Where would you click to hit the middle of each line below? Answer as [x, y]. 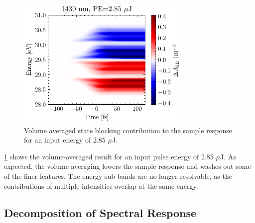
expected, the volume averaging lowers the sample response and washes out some [127, 166]
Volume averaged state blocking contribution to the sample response [128, 130]
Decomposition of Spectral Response [100, 212]
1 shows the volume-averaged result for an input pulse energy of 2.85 [109, 156]
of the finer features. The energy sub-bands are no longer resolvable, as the [118, 176]
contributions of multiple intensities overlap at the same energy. [101, 186]
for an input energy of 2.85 [65, 140]
